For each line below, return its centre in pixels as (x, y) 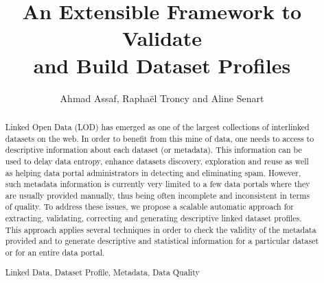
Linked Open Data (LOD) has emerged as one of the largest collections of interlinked (157, 126)
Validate (162, 38)
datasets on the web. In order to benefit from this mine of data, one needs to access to (160, 138)
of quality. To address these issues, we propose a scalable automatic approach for (149, 207)
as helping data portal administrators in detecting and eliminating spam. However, (153, 172)
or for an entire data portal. (55, 253)
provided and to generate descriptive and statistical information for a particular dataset (162, 241)
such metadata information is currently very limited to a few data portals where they (158, 184)
